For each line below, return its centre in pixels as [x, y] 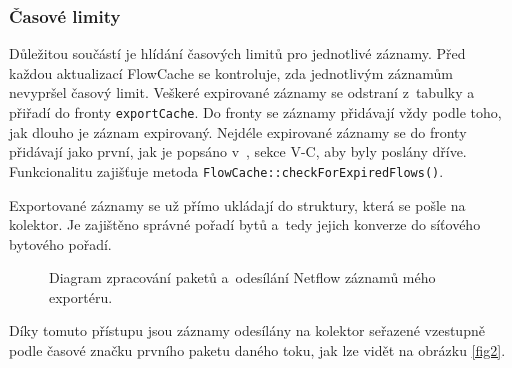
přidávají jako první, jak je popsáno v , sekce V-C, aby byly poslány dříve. [238, 151]
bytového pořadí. [60, 243]
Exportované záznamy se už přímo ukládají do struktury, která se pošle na [237, 204]
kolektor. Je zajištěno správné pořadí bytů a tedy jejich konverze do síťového [245, 224]
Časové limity [65, 15]
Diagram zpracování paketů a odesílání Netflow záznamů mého [242, 277]
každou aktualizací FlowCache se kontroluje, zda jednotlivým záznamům [231, 72]
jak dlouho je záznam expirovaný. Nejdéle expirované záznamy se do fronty [238, 131]
